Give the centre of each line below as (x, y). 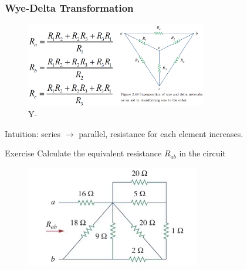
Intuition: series (33, 133)
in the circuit (202, 153)
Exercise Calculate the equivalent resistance (83, 153)
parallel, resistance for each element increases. (161, 133)
